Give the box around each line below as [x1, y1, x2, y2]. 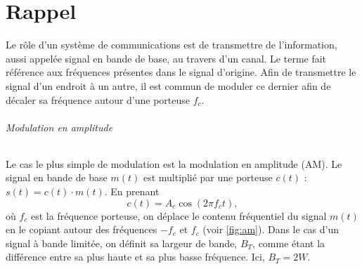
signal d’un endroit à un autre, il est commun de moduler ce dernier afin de [6, 78, 331, 93]
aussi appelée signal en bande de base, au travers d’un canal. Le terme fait [6, 51, 327, 65]
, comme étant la [252, 235, 325, 250]
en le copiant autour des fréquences [6, 222, 157, 237]
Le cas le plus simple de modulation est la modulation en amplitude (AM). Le [6, 156, 342, 171]
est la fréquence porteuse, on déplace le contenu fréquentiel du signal [31, 208, 327, 223]
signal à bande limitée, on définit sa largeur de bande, [6, 235, 238, 250]
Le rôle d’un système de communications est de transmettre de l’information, [6, 37, 337, 52]
